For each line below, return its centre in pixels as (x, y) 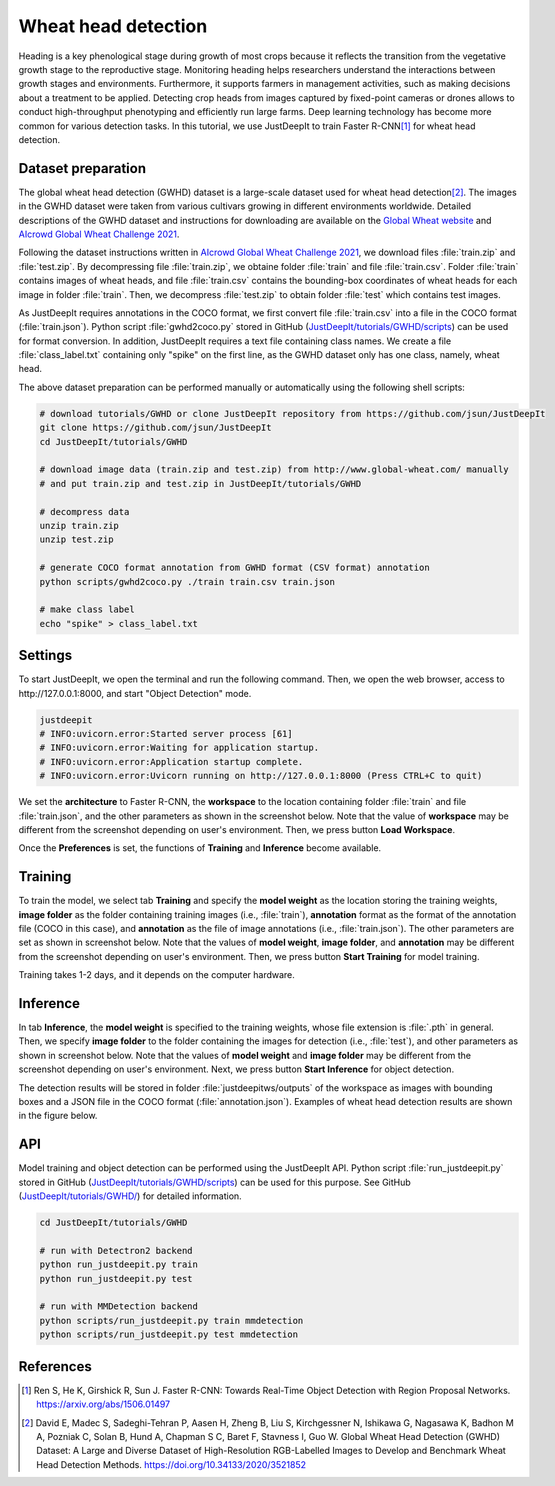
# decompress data (84, 511)
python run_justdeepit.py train (119, 1264)
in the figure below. (58, 1116)
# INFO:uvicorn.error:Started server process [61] (166, 733)
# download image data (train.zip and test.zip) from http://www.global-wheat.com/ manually (274, 469)
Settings (45, 655)
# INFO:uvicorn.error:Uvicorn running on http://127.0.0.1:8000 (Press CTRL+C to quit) (261, 776)
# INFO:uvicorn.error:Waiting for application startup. (179, 748)
